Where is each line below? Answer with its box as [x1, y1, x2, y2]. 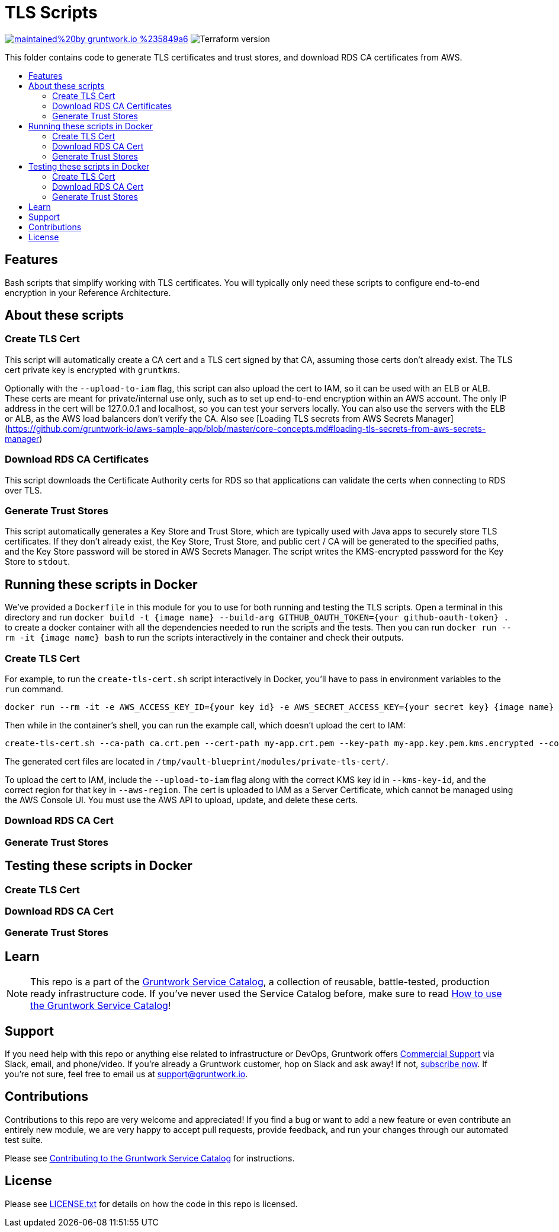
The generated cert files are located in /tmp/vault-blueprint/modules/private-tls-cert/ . [5, 756, 388, 766]
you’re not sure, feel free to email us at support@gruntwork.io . [5, 1068, 248, 1079]
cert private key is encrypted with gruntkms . [5, 364, 181, 375]
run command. [5, 683, 63, 694]
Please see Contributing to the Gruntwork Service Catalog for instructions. [5, 1153, 295, 1163]
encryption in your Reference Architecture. [5, 287, 171, 298]
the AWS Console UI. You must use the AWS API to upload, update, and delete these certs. [5, 794, 358, 805]
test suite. [5, 1134, 43, 1145]
